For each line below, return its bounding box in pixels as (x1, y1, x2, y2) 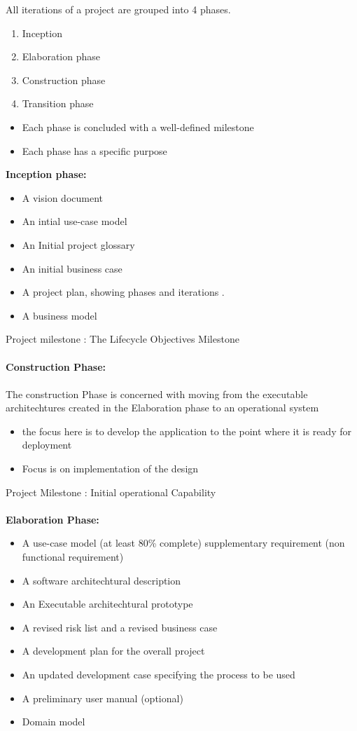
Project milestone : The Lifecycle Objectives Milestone (6, 332, 239, 346)
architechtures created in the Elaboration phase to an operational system (6, 400, 319, 415)
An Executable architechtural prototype (22, 596, 193, 611)
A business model (22, 308, 97, 322)
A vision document (22, 190, 103, 205)
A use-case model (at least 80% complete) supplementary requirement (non (22, 535, 345, 550)
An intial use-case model (22, 214, 127, 228)
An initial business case (22, 261, 122, 275)
